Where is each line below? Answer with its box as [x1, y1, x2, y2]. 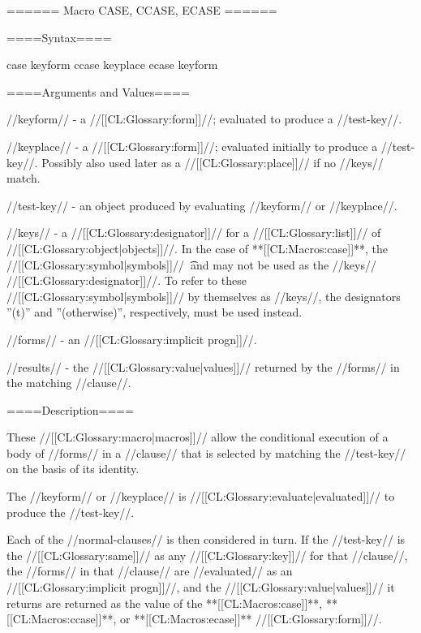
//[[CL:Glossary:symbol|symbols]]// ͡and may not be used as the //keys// [6, 256, 376, 273]
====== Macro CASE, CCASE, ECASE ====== [6, 2, 277, 18]
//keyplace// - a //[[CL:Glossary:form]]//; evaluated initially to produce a [6, 137, 378, 154]
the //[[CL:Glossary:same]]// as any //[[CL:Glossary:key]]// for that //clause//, [6, 546, 408, 563]
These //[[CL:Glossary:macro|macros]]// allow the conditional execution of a [6, 428, 389, 446]
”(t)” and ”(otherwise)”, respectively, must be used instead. [6, 304, 303, 321]
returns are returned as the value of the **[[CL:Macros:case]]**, [6, 594, 323, 611]
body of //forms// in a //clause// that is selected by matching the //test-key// [6, 444, 406, 461]
